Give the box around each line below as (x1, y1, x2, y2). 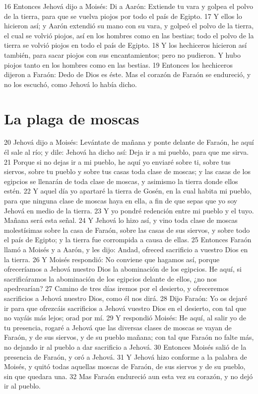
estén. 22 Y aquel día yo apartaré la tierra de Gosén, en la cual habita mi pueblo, (4, 186, 252, 196)
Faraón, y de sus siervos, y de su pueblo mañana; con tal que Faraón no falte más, (4, 332, 254, 342)
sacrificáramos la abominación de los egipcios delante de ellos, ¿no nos (4, 273, 217, 284)
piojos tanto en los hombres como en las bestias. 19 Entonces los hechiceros (4, 59, 233, 70)
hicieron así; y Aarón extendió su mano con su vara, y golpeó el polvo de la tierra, (4, 20, 254, 31)
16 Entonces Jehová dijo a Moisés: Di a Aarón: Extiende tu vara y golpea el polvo (4, 1, 253, 11)
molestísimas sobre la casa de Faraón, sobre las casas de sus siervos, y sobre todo (4, 224, 250, 235)
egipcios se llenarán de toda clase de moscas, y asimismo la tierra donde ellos (4, 176, 238, 186)
